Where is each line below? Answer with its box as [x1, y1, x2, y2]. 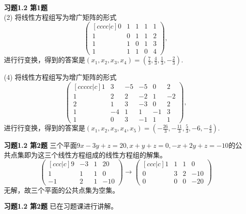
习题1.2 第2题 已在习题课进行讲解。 [4, 201, 118, 211]
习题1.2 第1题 [4, 2, 47, 12]
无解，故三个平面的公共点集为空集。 [4, 185, 119, 195]
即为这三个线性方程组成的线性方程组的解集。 [24, 149, 167, 159]
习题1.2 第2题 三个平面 [4, 140, 77, 150]
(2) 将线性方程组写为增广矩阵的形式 [4, 12, 117, 22]
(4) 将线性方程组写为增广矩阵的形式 [4, 72, 117, 82]
